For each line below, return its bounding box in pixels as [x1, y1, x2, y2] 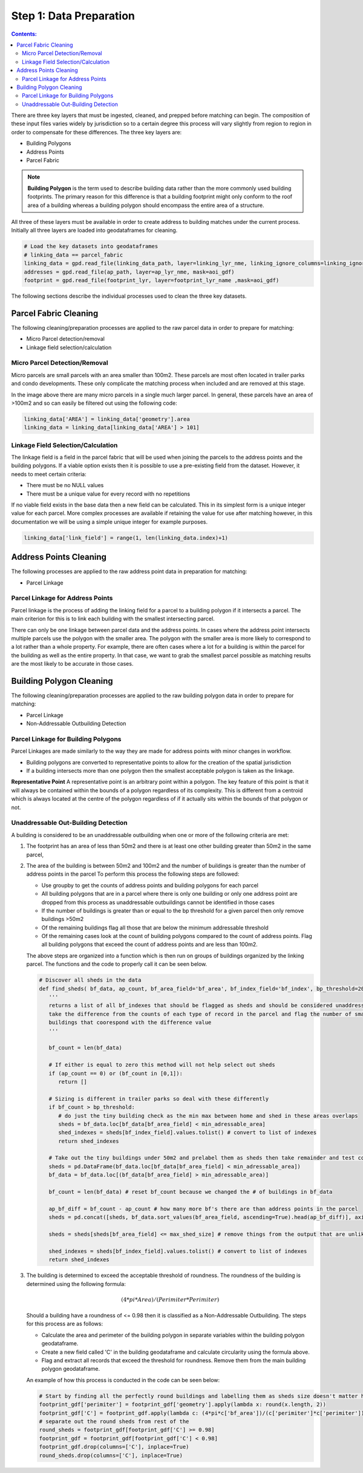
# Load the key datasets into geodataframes [24, 243, 159, 250]
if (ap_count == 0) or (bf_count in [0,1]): [48, 1070, 183, 1077]
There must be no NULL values [26, 482, 104, 489]
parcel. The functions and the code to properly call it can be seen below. [26, 960, 208, 968]
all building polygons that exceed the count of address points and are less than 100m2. [41, 941, 258, 948]
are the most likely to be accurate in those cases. [11, 660, 134, 668]
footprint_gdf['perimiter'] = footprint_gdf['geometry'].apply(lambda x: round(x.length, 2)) [39, 1401, 327, 1408]
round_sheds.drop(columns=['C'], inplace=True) [39, 1452, 183, 1458]
